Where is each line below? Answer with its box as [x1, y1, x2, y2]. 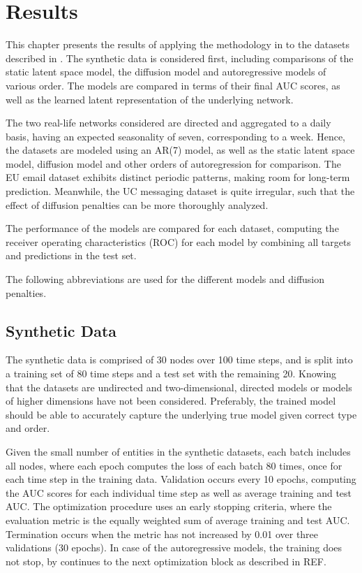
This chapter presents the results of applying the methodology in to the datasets [6, 37, 349, 52]
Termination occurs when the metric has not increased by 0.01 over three [6, 526, 319, 541]
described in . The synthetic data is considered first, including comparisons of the [6, 50, 354, 65]
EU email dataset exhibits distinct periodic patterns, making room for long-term [6, 170, 350, 184]
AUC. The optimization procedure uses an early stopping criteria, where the [6, 499, 332, 514]
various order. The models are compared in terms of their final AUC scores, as [6, 78, 340, 92]
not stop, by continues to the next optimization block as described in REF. [6, 553, 326, 568]
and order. [6, 421, 50, 435]
